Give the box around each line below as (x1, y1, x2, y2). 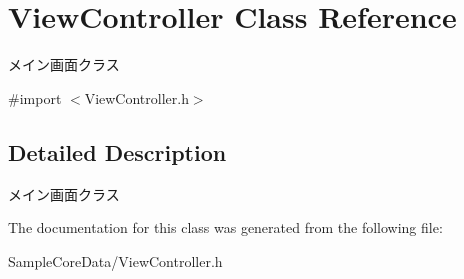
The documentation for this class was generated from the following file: (8, 217, 443, 238)
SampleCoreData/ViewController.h (8, 250, 223, 271)
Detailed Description (8, 136, 227, 167)
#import (8, 87, 62, 108)
